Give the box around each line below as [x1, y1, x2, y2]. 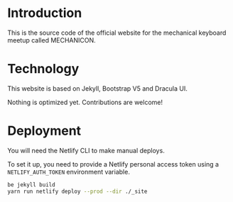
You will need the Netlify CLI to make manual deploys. [7, 146, 165, 155]
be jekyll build [7, 181, 55, 189]
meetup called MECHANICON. [7, 35, 96, 44]
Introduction [7, 5, 82, 21]
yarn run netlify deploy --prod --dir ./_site [7, 188, 148, 195]
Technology [7, 61, 80, 77]
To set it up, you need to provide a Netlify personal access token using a [7, 159, 219, 168]
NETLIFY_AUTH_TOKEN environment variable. [7, 167, 130, 176]
